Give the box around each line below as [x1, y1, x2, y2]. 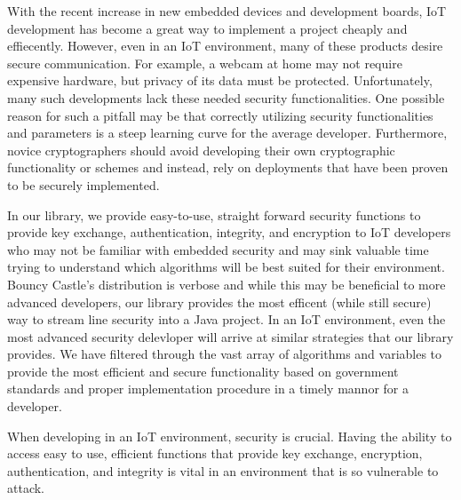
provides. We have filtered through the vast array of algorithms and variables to [7, 345, 442, 363]
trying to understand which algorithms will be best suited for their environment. [7, 258, 445, 276]
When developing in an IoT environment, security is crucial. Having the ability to [7, 426, 452, 445]
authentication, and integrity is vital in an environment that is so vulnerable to [7, 461, 439, 480]
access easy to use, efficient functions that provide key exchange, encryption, [7, 444, 423, 463]
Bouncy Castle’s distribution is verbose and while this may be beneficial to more [7, 274, 446, 293]
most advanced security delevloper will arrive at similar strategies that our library [7, 327, 454, 345]
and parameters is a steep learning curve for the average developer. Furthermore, [7, 123, 448, 142]
